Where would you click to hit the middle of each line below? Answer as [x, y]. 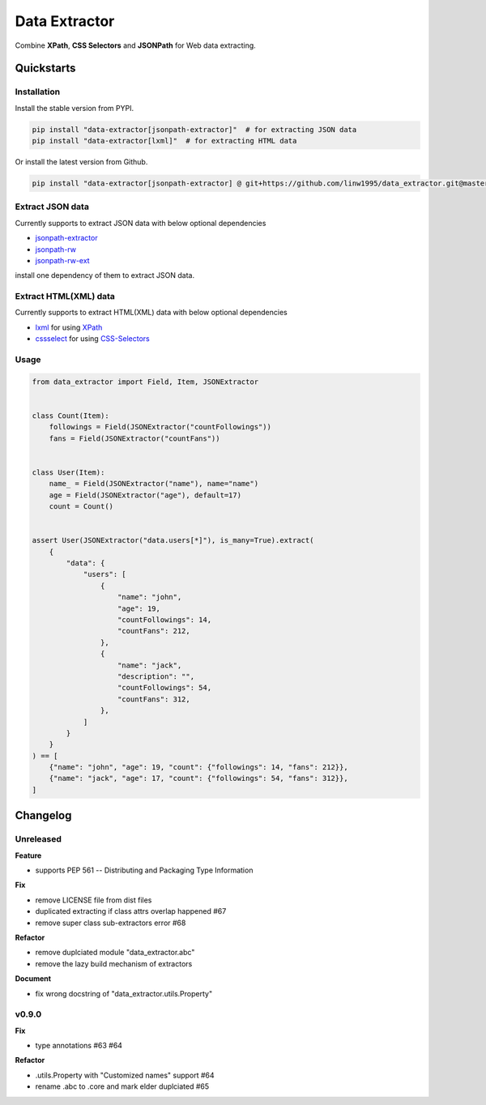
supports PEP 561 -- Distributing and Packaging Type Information [144, 870]
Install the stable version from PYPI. [74, 108]
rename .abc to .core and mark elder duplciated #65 [122, 1086]
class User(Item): [68, 472]
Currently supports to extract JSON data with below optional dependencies [141, 223]
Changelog [43, 815]
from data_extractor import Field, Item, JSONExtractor [145, 382]
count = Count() [81, 507]
